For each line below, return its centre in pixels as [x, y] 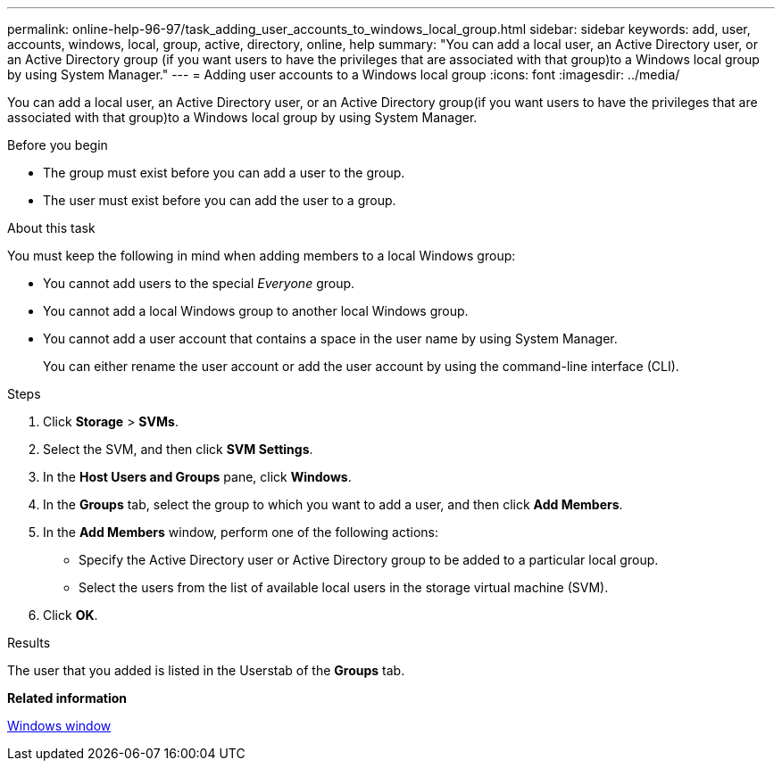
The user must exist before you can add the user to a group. [220, 200]
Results [29, 643]
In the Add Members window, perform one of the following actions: [241, 532]
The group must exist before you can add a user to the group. [224, 173]
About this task [51, 228]
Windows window [59, 726]
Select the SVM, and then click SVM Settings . [178, 449]
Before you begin [58, 145]
